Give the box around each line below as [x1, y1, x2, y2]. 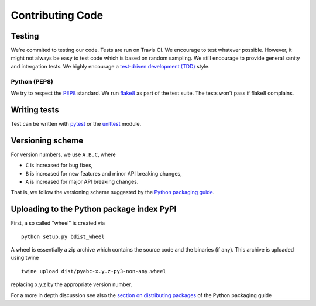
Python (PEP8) [11, 77, 54, 85]
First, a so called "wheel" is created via [11, 219, 105, 226]
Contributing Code [11, 9, 104, 22]
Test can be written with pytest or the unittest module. [11, 120, 142, 127]
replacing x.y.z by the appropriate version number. [11, 281, 133, 288]
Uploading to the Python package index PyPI [11, 204, 177, 214]
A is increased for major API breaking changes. [25, 178, 139, 185]
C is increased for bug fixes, [25, 161, 93, 169]
